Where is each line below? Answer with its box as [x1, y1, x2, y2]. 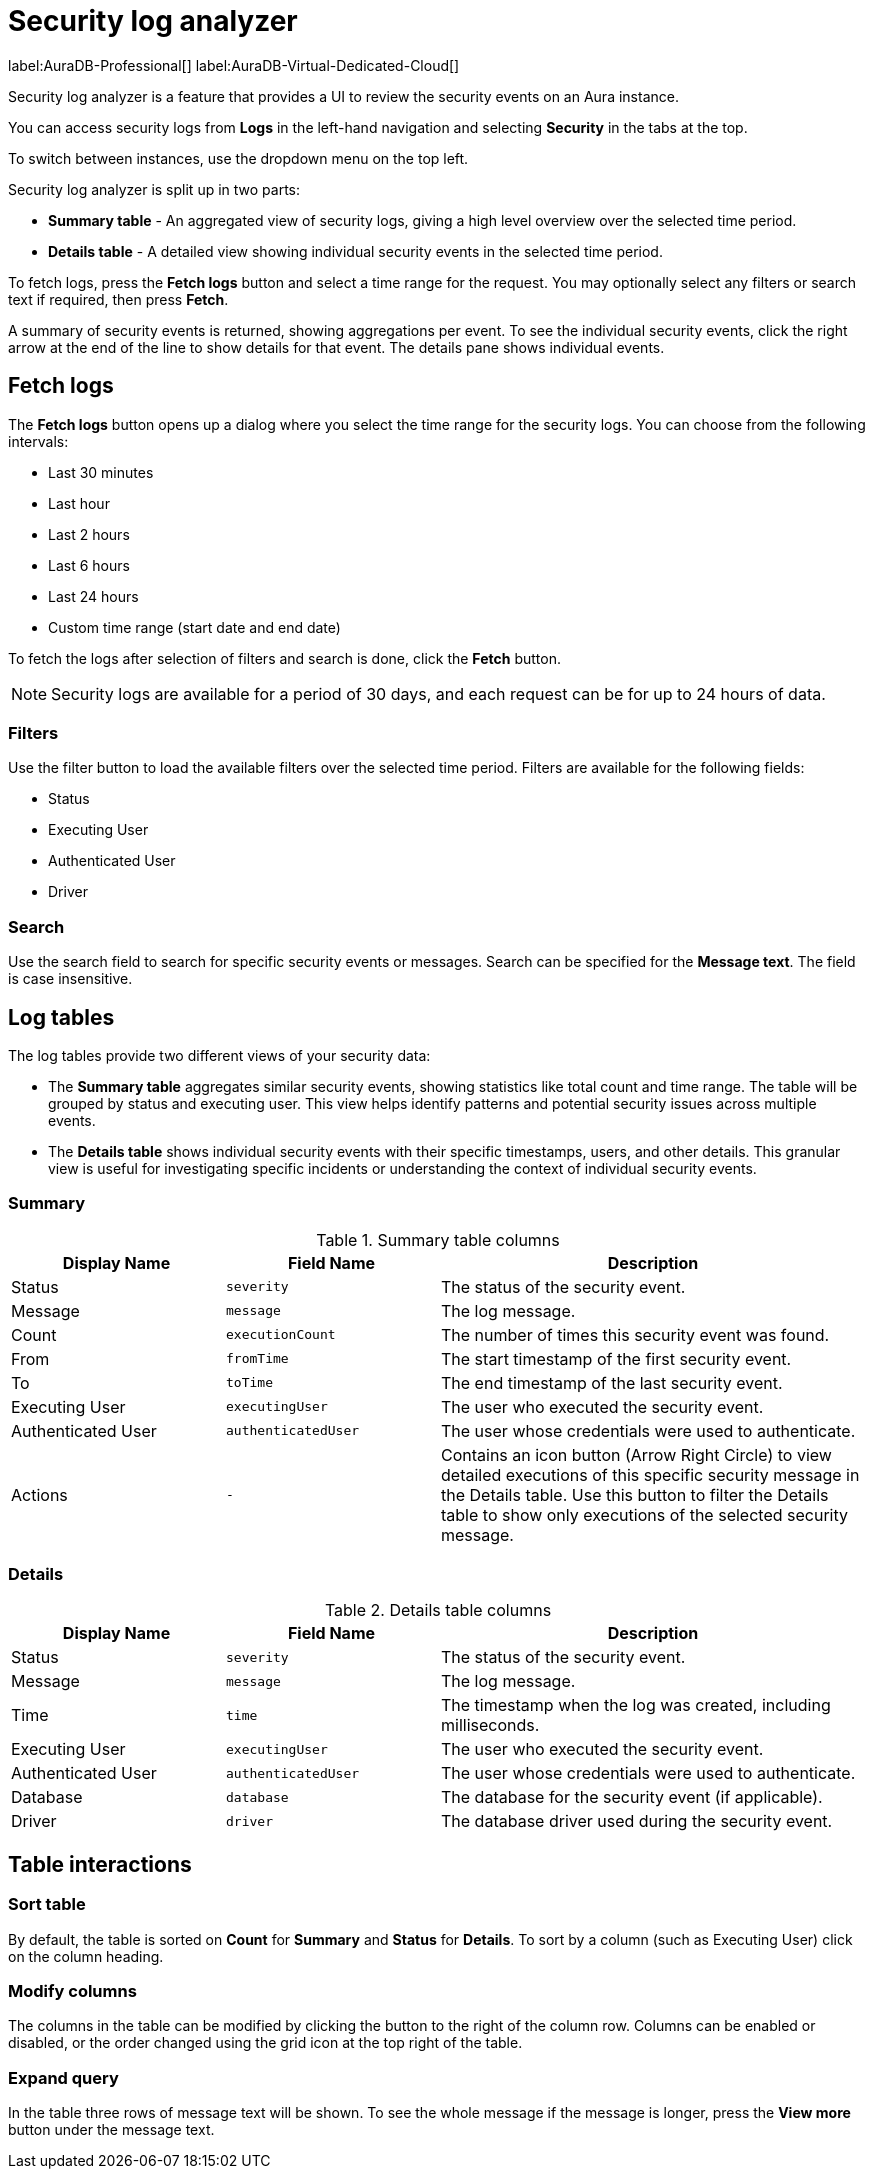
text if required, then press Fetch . [8, 290, 229, 308]
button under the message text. [8, 2121, 215, 2139]
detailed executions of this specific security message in [441, 1464, 860, 1485]
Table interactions [8, 1851, 192, 1877]
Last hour [48, 494, 110, 512]
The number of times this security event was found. [441, 1324, 830, 1345]
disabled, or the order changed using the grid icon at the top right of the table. [8, 2034, 523, 2052]
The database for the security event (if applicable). [441, 1787, 823, 1808]
